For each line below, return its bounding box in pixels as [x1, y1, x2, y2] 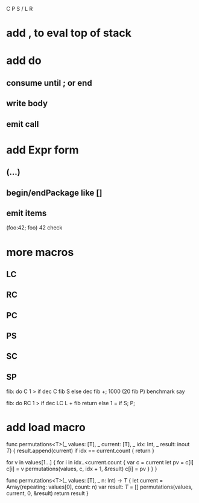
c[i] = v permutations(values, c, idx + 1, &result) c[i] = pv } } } [6, 465, 157, 473]
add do [6, 54, 42, 68]
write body [6, 98, 48, 109]
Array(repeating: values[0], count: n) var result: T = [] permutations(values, [6, 483, 193, 491]
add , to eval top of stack [6, 27, 131, 40]
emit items [6, 208, 47, 218]
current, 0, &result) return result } [6, 490, 89, 497]
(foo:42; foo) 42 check [6, 224, 63, 231]
